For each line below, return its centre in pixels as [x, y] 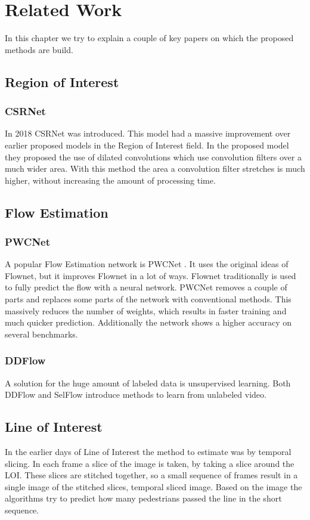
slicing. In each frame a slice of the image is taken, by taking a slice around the [150, 463]
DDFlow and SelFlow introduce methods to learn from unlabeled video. [136, 394]
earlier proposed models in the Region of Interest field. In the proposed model [147, 145]
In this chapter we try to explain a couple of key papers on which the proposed [149, 38]
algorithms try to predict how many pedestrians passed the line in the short [143, 498]
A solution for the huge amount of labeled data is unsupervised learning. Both [148, 383]
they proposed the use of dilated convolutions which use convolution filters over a [153, 157]
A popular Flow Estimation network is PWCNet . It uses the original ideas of [147, 264]
